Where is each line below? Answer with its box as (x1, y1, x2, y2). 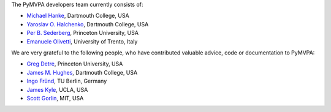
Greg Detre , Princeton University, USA (26, 60, 123, 67)
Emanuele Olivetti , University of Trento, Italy (26, 37, 138, 45)
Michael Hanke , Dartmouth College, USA (26, 12, 129, 20)
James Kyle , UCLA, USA (26, 86, 88, 93)
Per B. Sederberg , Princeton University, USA (26, 29, 139, 37)
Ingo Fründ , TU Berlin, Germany (26, 77, 107, 85)
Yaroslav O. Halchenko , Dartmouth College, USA (26, 20, 149, 28)
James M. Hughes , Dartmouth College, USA (26, 69, 138, 76)
